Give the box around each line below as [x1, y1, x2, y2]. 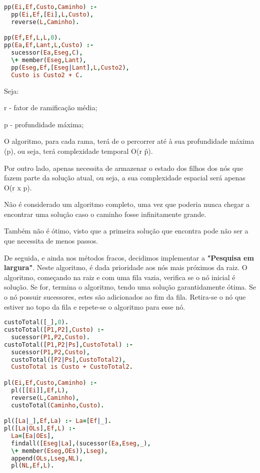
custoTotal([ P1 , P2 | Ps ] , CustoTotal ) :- [4, 341, 133, 348]
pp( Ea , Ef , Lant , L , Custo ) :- [4, 42, 94, 49]
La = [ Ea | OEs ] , [11, 432, 54, 439]
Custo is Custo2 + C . [11, 71, 83, 79]
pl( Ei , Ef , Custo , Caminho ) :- [4, 379, 97, 386]
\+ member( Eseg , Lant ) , [11, 56, 86, 64]
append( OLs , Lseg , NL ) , [11, 454, 83, 462]
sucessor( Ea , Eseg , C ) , [11, 49, 83, 57]
